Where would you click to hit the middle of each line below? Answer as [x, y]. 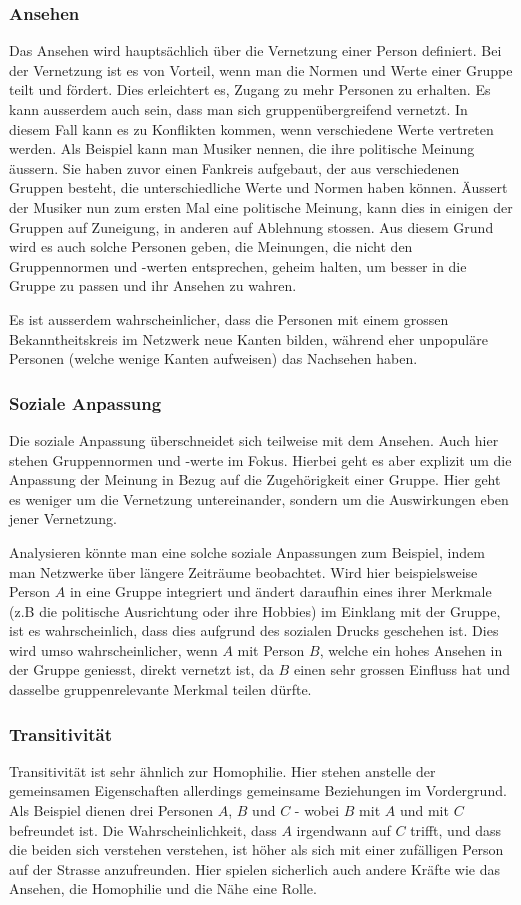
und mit [424, 810]
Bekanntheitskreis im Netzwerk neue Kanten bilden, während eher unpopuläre [248, 338]
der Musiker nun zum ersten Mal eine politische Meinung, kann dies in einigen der [261, 206]
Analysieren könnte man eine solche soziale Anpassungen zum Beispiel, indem [247, 551]
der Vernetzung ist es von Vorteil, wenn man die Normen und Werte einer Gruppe [261, 69]
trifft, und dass [455, 829]
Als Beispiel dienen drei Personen [111, 810]
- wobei [317, 810]
